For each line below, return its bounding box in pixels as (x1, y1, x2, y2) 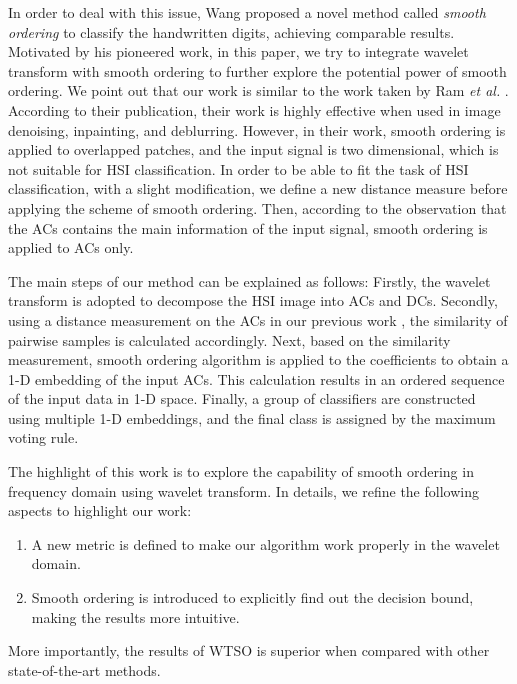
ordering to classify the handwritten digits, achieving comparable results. (8, 21, 455, 42)
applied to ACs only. (8, 237, 134, 258)
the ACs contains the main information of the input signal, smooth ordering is (8, 217, 488, 238)
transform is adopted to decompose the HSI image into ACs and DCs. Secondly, (8, 290, 498, 311)
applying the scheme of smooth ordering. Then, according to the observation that (8, 197, 507, 218)
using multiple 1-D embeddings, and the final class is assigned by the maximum (8, 407, 496, 428)
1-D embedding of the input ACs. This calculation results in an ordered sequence (8, 368, 505, 389)
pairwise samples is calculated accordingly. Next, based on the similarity (8, 329, 451, 350)
